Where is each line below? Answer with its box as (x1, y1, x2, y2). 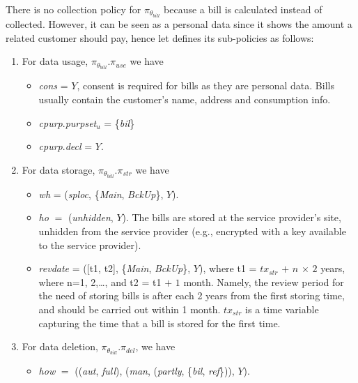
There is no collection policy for (6, 2, 141, 16)
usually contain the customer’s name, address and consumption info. (38, 91, 331, 106)
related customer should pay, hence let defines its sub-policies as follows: (6, 30, 314, 45)
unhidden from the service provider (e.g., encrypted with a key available (38, 224, 346, 239)
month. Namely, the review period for (183, 274, 344, 289)
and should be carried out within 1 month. (38, 302, 221, 316)
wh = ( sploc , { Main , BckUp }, (38, 186, 164, 201)
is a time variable (245, 302, 319, 316)
